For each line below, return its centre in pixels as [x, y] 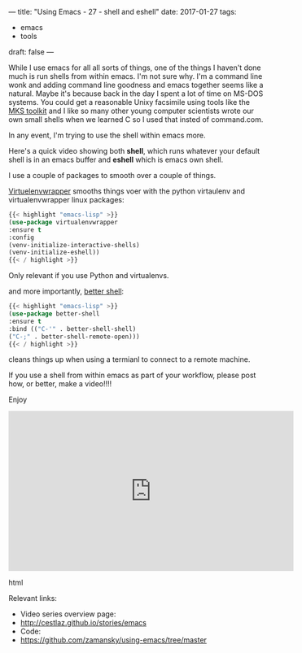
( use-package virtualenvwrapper [63, 222]
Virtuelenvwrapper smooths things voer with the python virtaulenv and [127, 191]
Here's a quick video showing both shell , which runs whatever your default [134, 151]
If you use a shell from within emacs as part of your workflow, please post [132, 375]
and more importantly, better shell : [66, 291]
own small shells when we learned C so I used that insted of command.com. [136, 120]
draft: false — [31, 52]
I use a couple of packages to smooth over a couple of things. [112, 175]
